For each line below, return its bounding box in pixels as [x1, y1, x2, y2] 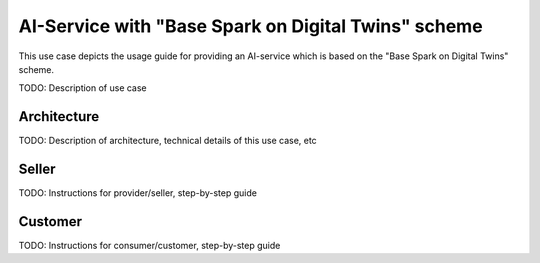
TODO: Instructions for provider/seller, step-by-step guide [18, 187, 257, 199]
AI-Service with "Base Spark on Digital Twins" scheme [18, 15, 484, 37]
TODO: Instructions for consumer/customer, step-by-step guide [18, 240, 281, 252]
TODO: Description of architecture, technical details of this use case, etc [18, 135, 317, 147]
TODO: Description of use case [18, 82, 147, 94]
